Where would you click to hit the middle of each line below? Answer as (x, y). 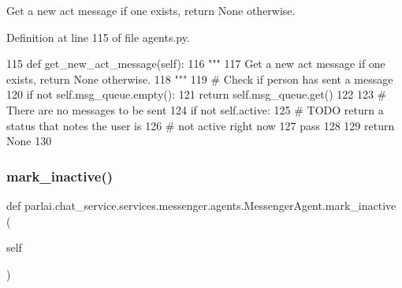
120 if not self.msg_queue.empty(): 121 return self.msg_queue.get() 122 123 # (197, 94)
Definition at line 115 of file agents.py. (98, 37)
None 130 (29, 141)
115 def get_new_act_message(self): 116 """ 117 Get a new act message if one (196, 64)
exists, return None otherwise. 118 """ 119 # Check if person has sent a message (200, 79)
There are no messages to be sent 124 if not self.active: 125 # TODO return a (195, 109)
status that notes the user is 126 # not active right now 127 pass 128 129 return (201, 125)
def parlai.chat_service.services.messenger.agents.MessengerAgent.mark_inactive (201, 205)
